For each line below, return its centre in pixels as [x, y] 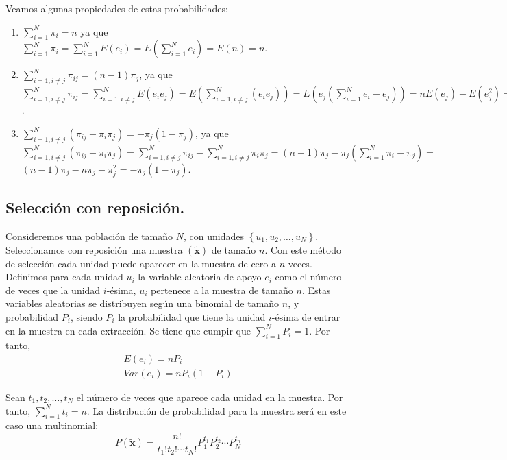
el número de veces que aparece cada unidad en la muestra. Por [210, 397]
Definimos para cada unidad [64, 277]
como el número [308, 277]
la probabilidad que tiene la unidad [192, 316]
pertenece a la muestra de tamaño [222, 290]
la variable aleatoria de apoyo [200, 277]
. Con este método [303, 249]
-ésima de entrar [306, 316]
